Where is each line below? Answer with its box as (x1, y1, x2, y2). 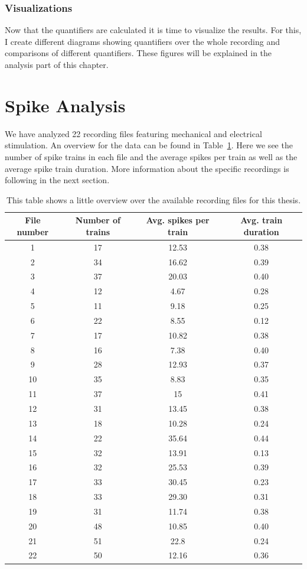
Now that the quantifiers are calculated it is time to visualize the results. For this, (5, 24, 302, 36)
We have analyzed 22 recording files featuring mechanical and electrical (5, 127, 262, 139)
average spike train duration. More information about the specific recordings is (5, 162, 289, 174)
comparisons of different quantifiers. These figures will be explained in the (5, 47, 272, 59)
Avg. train (240, 214, 283, 226)
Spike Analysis (5, 93, 126, 117)
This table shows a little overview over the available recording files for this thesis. (6, 193, 301, 206)
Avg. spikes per (146, 214, 210, 226)
